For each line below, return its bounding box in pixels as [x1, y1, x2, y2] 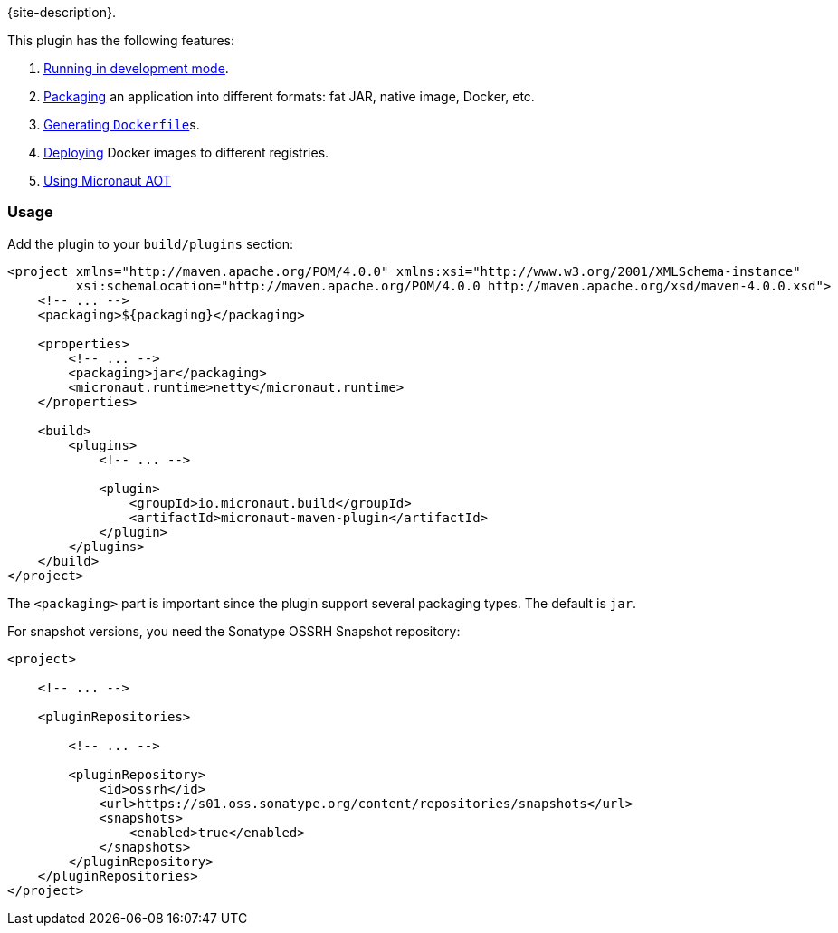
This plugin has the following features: [7, 33, 235, 48]
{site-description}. [7, 5, 116, 20]
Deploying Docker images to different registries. [43, 145, 329, 160]
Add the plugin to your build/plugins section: [7, 235, 294, 252]
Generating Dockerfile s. [43, 117, 200, 132]
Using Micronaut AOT [43, 173, 171, 188]
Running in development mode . [43, 61, 229, 76]
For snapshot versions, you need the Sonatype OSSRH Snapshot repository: [7, 623, 461, 639]
